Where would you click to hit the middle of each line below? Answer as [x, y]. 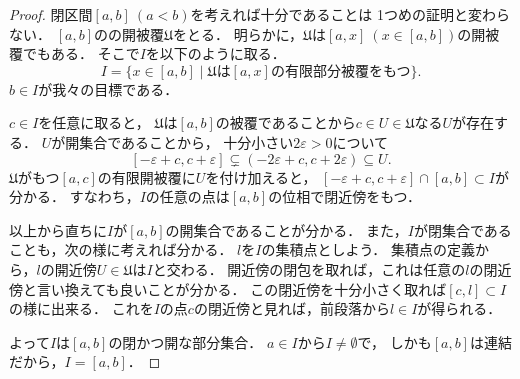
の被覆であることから [285, 122]
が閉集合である [462, 229]
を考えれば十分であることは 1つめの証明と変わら [350, 14]
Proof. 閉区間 [51, 14]
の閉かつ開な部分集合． [185, 341]
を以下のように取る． [215, 53]
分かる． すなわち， [74, 196]
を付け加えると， [261, 176]
